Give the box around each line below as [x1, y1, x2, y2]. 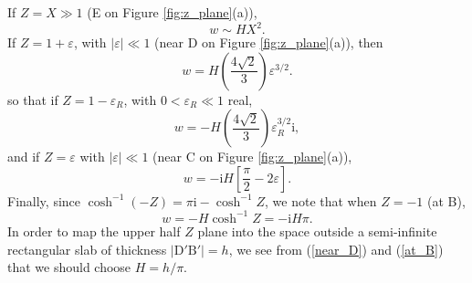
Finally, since [7, 191, 81, 210]
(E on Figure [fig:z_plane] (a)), [87, 3, 257, 21]
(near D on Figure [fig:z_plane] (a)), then [154, 33, 383, 52]
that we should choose [7, 257, 131, 277]
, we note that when [265, 191, 377, 210]
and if [7, 147, 40, 166]
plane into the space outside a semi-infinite [197, 221, 437, 240]
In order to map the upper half [7, 221, 181, 240]
